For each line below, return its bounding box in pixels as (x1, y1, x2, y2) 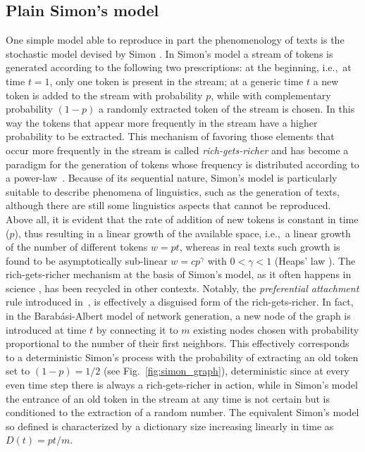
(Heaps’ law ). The (274, 253, 356, 268)
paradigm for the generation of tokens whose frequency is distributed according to (6, 156, 359, 171)
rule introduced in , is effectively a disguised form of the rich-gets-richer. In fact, (6, 294, 354, 309)
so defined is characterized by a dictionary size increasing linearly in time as (6, 418, 334, 433)
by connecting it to (96, 322, 178, 337)
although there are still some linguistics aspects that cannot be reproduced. (6, 198, 331, 213)
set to (6, 363, 30, 378)
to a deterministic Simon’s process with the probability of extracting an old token (6, 349, 359, 364)
